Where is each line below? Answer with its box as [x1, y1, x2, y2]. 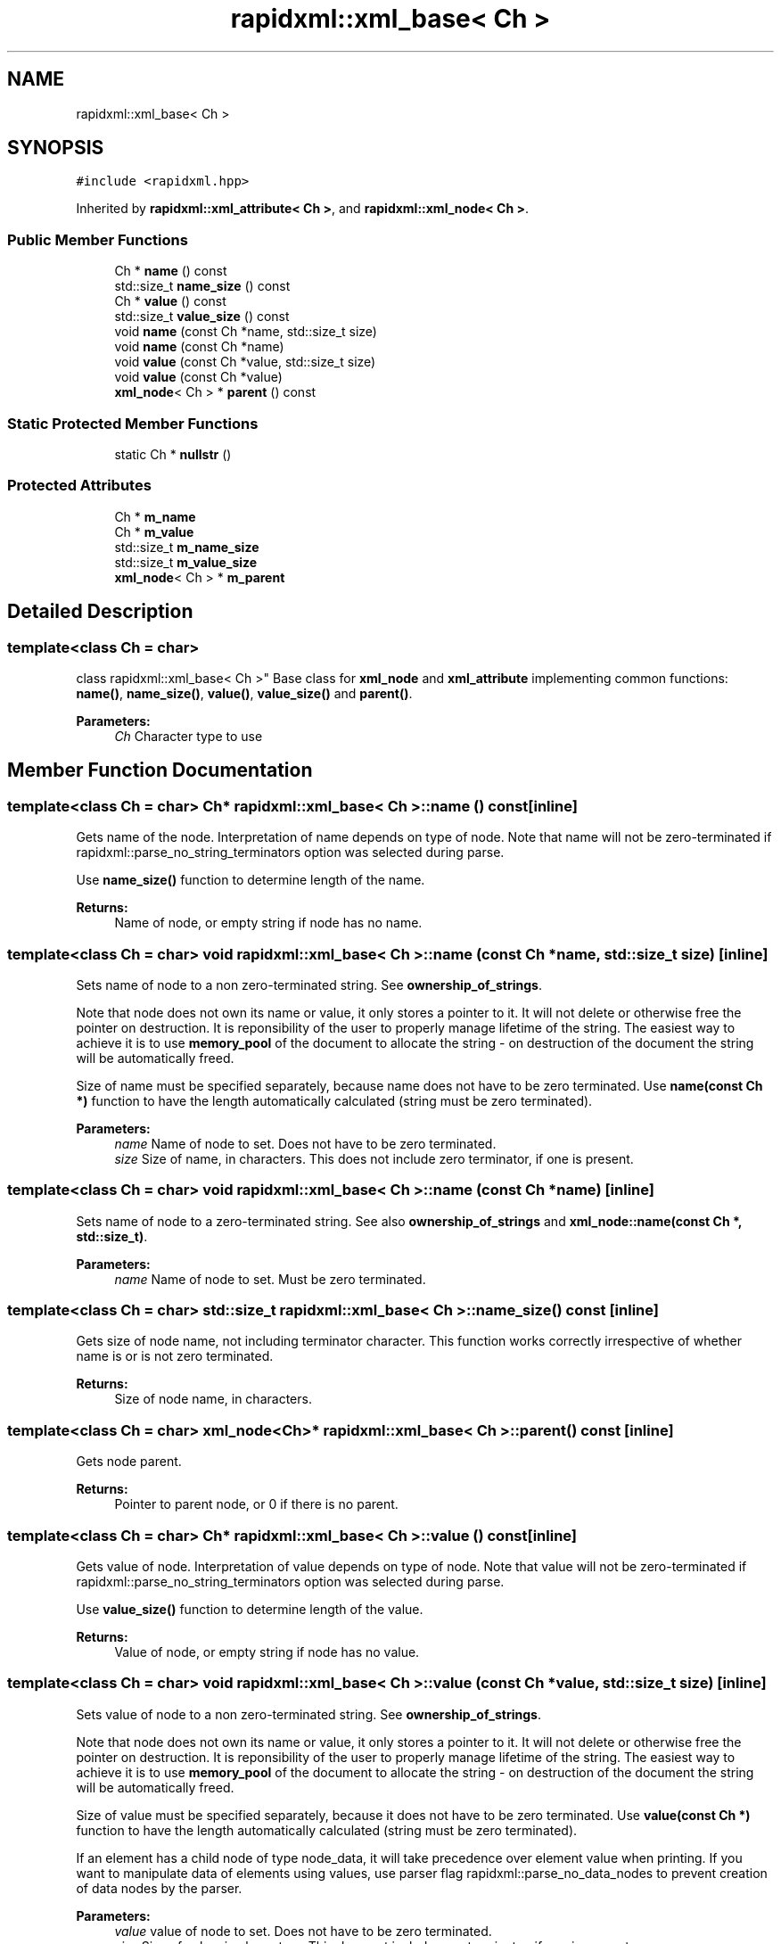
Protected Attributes [7, 476, 152, 495]
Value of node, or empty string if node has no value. [114, 1643, 420, 1660]
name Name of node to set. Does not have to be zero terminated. [114, 1135, 497, 1151]
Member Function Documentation [7, 759, 313, 782]
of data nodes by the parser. [76, 1880, 243, 1896]
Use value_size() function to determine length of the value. [76, 1601, 423, 1617]
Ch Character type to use [114, 728, 263, 744]
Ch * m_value [114, 523, 194, 540]
